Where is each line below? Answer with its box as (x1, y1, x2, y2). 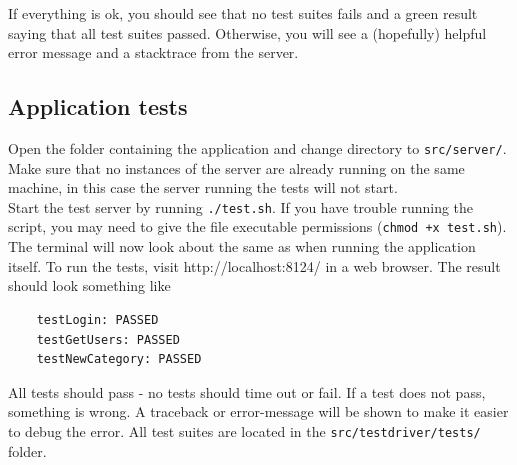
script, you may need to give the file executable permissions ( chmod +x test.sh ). (8, 216, 507, 237)
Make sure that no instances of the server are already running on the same (8, 157, 465, 178)
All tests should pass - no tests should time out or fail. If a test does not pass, (8, 381, 486, 402)
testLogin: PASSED (36, 312, 159, 327)
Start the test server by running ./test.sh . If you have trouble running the (8, 196, 474, 217)
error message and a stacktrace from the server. (8, 42, 299, 63)
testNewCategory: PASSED (36, 352, 202, 367)
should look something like (8, 275, 171, 296)
